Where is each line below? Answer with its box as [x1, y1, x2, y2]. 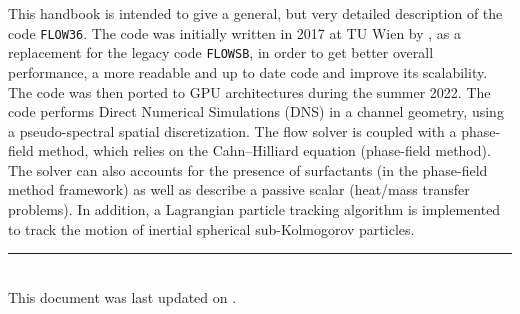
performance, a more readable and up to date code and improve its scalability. [8, 61, 488, 82]
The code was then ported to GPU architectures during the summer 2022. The [8, 81, 491, 102]
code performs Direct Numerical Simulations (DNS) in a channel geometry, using [8, 101, 504, 122]
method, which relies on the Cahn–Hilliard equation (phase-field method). [38, 140, 491, 161]
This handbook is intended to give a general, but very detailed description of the [8, 3, 503, 23]
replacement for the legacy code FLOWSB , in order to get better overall [8, 42, 434, 63]
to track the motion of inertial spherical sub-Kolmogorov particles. [8, 218, 415, 239]
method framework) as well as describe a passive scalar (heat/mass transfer [8, 179, 470, 200]
